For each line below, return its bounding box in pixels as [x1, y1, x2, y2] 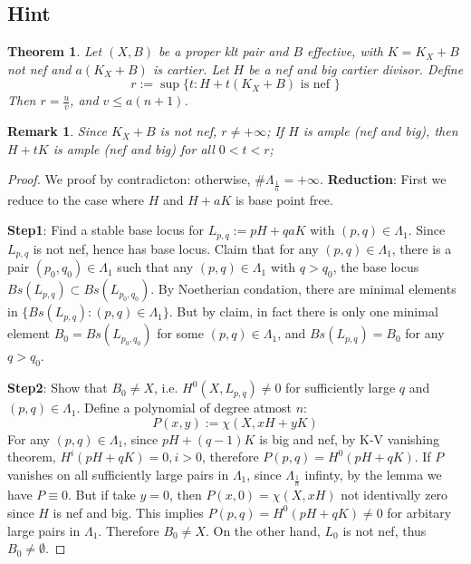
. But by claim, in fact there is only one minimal [168, 302, 438, 321]
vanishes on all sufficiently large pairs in [7, 464, 229, 483]
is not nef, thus [342, 520, 427, 540]
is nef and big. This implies [53, 502, 204, 521]
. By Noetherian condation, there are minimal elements [150, 279, 457, 298]
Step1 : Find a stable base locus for [7, 220, 204, 239]
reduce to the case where [7, 190, 145, 209]
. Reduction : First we [320, 170, 447, 189]
